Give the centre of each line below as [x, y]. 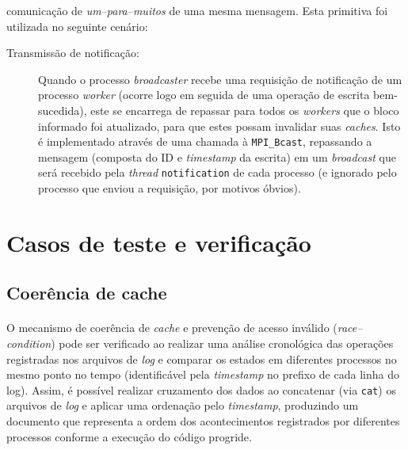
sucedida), [63, 110]
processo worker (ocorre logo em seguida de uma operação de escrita [204, 95]
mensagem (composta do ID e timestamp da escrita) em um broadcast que [217, 156]
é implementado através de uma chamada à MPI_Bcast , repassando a [205, 141]
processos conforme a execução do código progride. [129, 436]
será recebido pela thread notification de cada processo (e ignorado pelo [217, 172]
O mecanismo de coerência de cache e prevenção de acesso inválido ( [172, 328]
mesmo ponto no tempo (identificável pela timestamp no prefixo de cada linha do [203, 374]
